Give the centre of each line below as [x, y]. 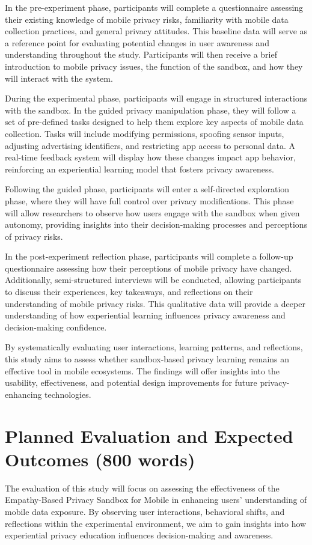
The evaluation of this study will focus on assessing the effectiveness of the [142, 488]
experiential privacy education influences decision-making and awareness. [139, 535]
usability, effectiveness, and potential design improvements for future [131, 382]
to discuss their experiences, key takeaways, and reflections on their [129, 292]
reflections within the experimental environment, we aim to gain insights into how [156, 523]
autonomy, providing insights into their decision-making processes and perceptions [156, 224]
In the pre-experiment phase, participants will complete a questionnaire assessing [154, 7]
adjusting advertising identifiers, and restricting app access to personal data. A [150, 145]
